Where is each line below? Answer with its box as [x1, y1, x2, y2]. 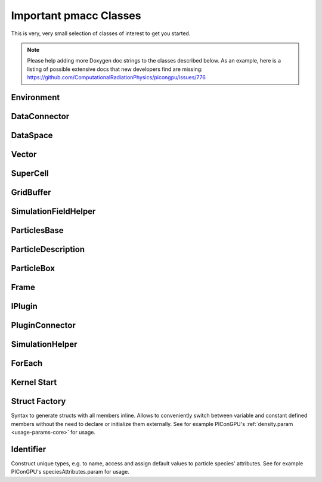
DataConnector [11, 111, 70, 122]
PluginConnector [11, 321, 76, 331]
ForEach [11, 358, 43, 369]
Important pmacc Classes [11, 9, 141, 22]
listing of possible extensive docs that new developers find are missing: [27, 66, 203, 73]
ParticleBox [11, 263, 55, 273]
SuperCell [11, 168, 49, 178]
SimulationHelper [11, 340, 78, 350]
